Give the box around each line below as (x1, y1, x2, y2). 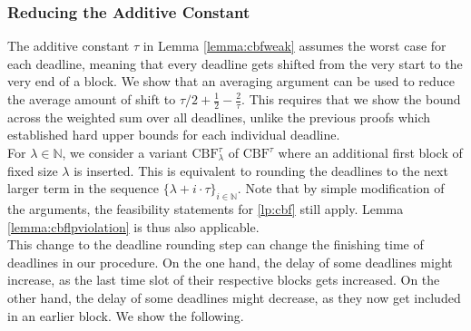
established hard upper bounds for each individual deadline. (7, 125, 340, 144)
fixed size (7, 161, 58, 180)
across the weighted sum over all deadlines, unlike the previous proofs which (7, 107, 431, 126)
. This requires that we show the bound (241, 90, 461, 108)
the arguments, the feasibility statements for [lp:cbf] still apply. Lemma (7, 200, 404, 218)
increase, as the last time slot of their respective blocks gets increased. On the (7, 270, 440, 289)
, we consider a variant (62, 143, 188, 162)
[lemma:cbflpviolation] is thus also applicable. (7, 217, 260, 236)
